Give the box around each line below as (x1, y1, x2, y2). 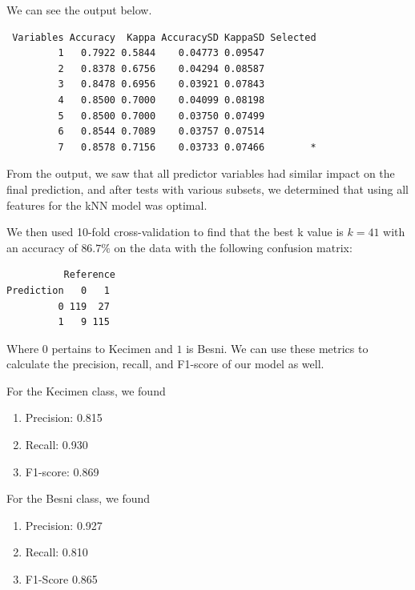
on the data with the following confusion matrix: (114, 239, 353, 255)
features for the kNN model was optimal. (6, 196, 207, 213)
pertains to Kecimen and (51, 339, 173, 356)
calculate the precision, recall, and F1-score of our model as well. (6, 355, 324, 372)
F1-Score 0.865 (25, 571, 98, 588)
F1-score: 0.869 (25, 463, 99, 480)
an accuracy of (6, 239, 78, 255)
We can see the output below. (6, 2, 152, 18)
